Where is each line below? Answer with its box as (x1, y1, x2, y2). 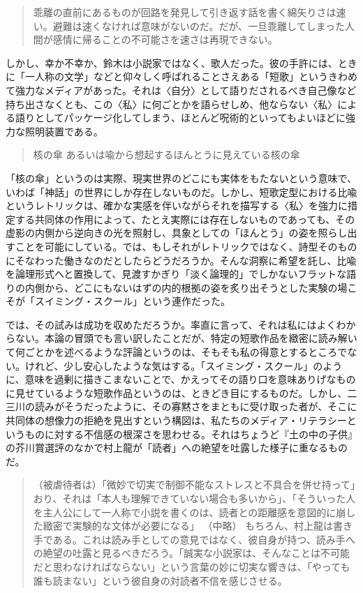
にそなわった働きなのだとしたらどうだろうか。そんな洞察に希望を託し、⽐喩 (6, 253, 357, 267)
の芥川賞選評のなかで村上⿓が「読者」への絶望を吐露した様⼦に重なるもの (6, 440, 348, 455)
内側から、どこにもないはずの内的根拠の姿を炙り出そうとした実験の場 (24, 280, 348, 294)
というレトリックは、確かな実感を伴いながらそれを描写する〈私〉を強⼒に (6, 198, 348, 213)
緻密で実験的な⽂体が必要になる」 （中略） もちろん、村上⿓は (43, 518, 334, 533)
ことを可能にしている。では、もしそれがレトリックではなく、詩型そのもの (15, 239, 357, 253)
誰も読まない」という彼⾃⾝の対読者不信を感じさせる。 (33, 573, 288, 587)
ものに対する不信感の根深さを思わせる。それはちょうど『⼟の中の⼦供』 (24, 426, 357, 441)
